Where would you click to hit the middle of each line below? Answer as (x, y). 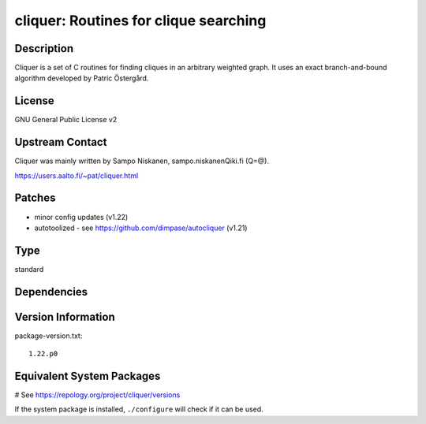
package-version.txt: (49, 336)
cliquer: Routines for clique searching (140, 20)
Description (44, 48)
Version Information (65, 316)
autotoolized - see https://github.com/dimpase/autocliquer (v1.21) (141, 228)
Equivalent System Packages (88, 376)
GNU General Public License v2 (66, 120)
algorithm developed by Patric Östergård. (82, 78)
